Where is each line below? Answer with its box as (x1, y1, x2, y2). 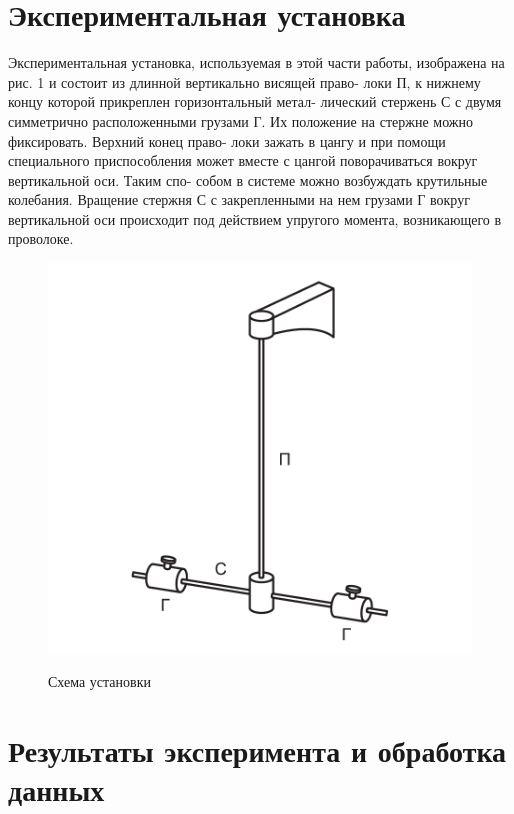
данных (8, 769, 105, 810)
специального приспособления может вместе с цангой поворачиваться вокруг (8, 150, 478, 171)
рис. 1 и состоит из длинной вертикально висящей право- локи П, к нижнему (8, 71, 481, 92)
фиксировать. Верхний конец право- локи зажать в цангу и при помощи (8, 130, 446, 151)
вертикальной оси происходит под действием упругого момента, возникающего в (8, 208, 502, 229)
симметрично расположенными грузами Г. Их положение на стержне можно (8, 110, 473, 131)
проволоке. (8, 228, 74, 249)
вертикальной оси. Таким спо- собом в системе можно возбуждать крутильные (8, 169, 488, 190)
